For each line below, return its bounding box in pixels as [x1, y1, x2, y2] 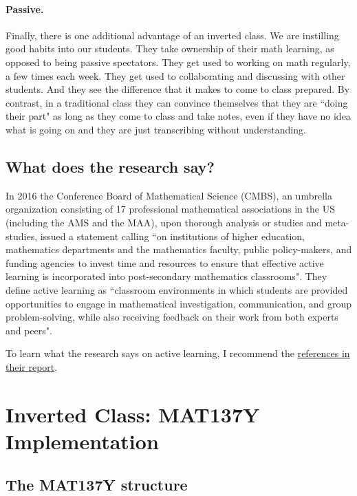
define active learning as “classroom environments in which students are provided [6, 282, 348, 296]
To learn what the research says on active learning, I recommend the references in [6, 346, 350, 360]
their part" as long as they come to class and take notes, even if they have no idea [6, 109, 351, 123]
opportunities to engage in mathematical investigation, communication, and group [6, 296, 352, 310]
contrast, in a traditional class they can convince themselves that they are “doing [6, 95, 348, 109]
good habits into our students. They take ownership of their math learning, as [6, 41, 334, 56]
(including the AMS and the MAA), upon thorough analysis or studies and [6, 215, 322, 229]
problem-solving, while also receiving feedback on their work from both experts [6, 310, 338, 324]
